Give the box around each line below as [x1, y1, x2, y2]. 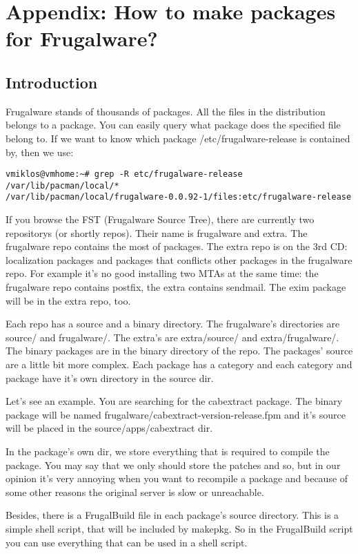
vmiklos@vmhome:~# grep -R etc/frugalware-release [6, 169, 243, 180]
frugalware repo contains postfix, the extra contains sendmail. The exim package [6, 280, 346, 294]
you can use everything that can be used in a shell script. [6, 535, 248, 549]
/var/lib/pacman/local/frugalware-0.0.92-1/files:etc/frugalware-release [6, 192, 352, 202]
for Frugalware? [6, 24, 158, 52]
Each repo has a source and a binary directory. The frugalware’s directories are [6, 316, 340, 331]
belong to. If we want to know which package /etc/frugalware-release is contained [6, 131, 350, 145]
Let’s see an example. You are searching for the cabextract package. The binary [6, 394, 343, 408]
